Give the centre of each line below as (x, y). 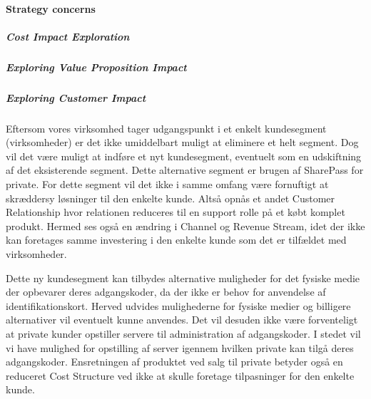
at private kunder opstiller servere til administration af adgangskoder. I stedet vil (183, 333)
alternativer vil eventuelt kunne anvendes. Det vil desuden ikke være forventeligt (182, 320)
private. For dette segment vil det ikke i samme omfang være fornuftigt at (167, 184)
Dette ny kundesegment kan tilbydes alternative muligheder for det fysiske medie (183, 278)
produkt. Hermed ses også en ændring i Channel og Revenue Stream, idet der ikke (185, 226)
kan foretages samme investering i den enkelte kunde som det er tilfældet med (176, 240)
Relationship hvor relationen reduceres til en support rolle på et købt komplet (176, 212)
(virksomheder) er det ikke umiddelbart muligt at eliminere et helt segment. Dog (182, 142)
